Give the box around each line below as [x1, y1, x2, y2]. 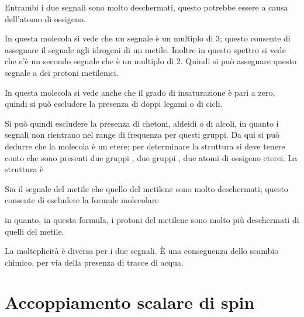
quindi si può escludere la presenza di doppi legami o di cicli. [5, 97, 223, 110]
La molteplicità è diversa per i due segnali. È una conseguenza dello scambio [5, 245, 279, 257]
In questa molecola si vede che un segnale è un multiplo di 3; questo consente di [5, 32, 291, 44]
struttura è [5, 163, 44, 175]
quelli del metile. [5, 225, 64, 237]
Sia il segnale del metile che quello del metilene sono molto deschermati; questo [5, 182, 288, 194]
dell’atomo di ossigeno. [5, 12, 86, 25]
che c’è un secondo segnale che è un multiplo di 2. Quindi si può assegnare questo [5, 55, 297, 67]
